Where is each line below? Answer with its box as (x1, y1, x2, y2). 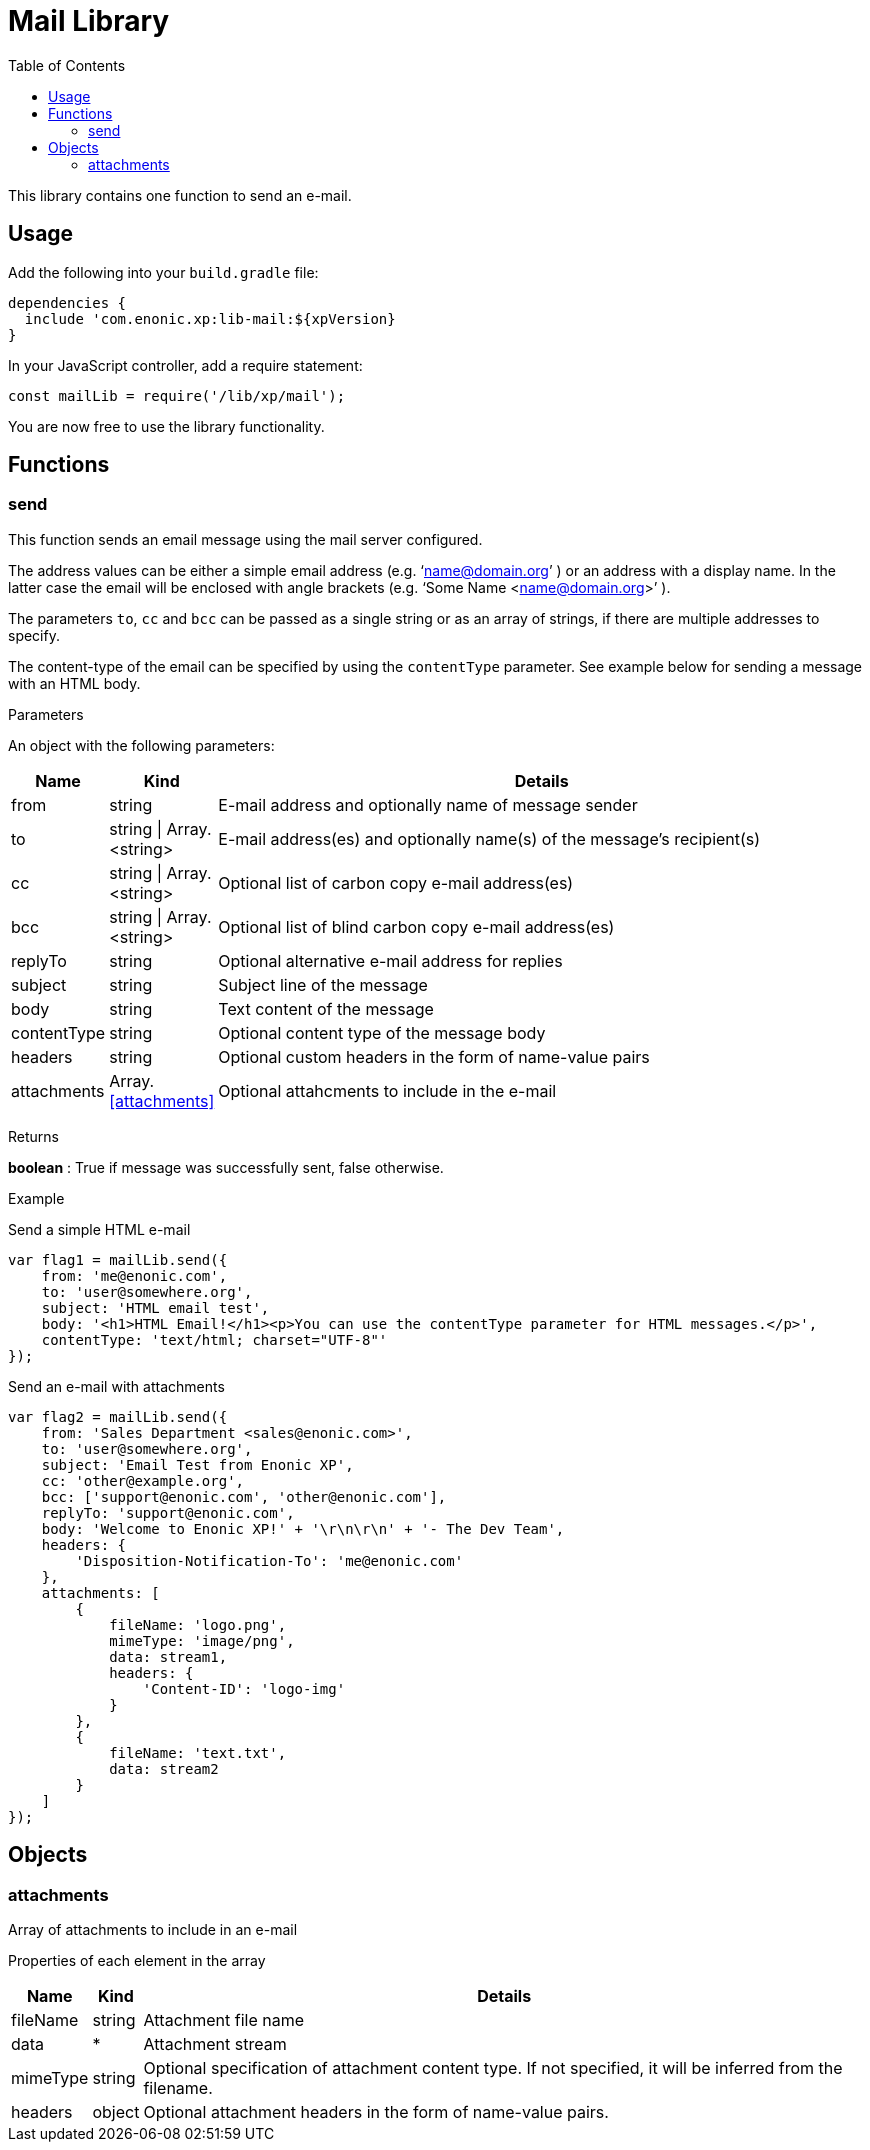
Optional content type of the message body (218, 1022, 546, 1043)
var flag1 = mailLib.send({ (8, 1251, 228, 1268)
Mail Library (8, 4, 170, 38)
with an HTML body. (8, 674, 141, 692)
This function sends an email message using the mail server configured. (8, 530, 483, 548)
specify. (8, 626, 60, 644)
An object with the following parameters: (8, 736, 275, 754)
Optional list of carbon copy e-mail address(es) (218, 872, 574, 893)
